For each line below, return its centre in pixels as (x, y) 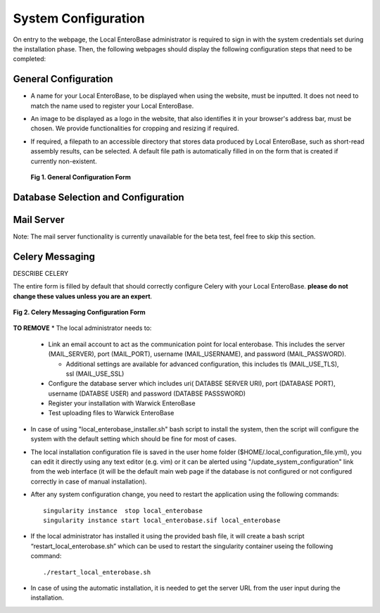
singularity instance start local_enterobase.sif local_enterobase (162, 520)
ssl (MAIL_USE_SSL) (95, 374)
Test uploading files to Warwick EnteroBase (111, 413)
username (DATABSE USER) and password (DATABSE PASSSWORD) (147, 393)
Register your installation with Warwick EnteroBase (122, 403)
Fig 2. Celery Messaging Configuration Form (79, 312)
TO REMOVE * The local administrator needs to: (82, 328)
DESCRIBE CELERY (41, 273)
